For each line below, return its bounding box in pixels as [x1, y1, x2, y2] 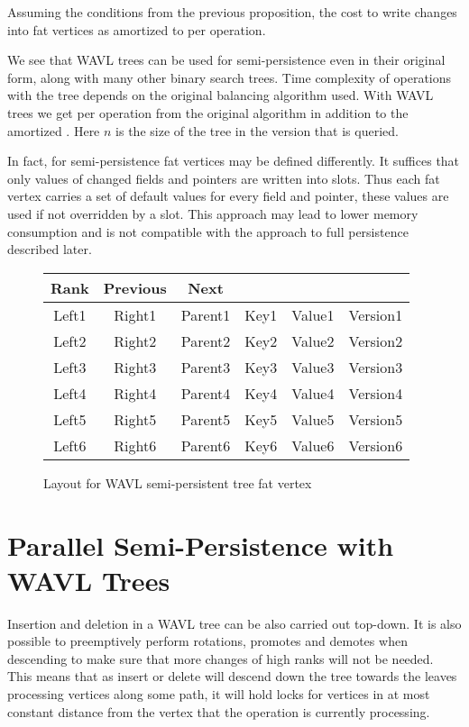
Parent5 [180, 408, 231, 430]
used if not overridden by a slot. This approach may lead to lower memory [7, 204, 418, 223]
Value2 [291, 330, 335, 351]
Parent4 [180, 382, 231, 404]
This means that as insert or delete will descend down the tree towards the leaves [7, 667, 457, 686]
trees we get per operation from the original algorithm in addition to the [7, 103, 409, 122]
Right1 [114, 304, 157, 325]
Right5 [114, 408, 157, 430]
